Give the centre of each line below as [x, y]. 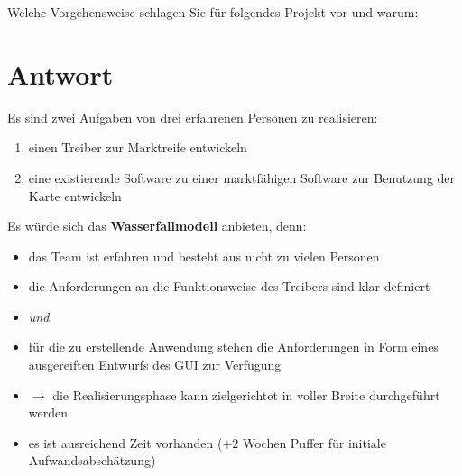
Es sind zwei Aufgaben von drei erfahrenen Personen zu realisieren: [193, 117]
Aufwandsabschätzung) [92, 460]
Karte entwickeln [75, 195]
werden [48, 412]
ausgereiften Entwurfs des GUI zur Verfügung [155, 365]
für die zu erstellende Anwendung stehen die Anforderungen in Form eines [233, 347]
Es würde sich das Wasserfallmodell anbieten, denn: [157, 226]
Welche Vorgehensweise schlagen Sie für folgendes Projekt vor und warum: [213, 12]
